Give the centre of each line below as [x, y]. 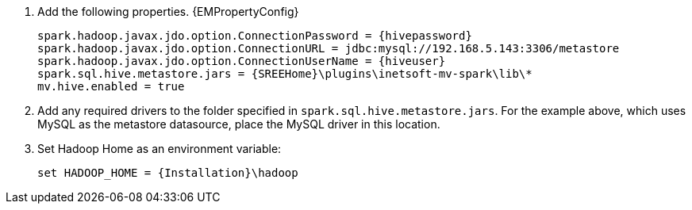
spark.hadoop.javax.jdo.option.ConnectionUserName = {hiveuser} [242, 61]
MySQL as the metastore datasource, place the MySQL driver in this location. [239, 124]
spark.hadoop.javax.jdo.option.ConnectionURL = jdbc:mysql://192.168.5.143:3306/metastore [329, 48]
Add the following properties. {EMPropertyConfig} [168, 11]
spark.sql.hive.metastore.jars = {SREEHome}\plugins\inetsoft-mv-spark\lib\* [285, 74]
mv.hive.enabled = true [111, 86]
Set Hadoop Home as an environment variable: [160, 149]
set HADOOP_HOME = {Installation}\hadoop [168, 173]
